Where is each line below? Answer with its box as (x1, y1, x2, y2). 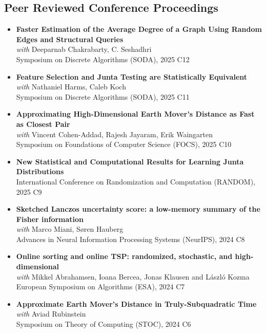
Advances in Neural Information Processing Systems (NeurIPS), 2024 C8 (16, 233, 245, 244)
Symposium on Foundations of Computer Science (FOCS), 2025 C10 (16, 139, 232, 150)
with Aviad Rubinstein (16, 308, 86, 319)
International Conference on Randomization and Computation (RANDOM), (16, 176, 256, 187)
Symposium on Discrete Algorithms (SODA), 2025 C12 (16, 53, 190, 64)
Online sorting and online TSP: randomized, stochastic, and (16, 251, 233, 262)
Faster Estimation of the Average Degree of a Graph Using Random (16, 24, 262, 34)
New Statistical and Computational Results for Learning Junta (16, 156, 244, 166)
